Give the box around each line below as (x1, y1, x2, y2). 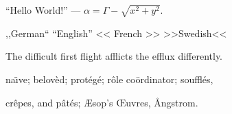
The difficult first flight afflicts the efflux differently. (5, 49, 223, 63)
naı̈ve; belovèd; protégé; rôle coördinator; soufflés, (5, 71, 213, 86)
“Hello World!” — (5, 3, 81, 16)
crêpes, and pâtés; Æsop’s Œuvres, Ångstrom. (5, 95, 198, 109)
